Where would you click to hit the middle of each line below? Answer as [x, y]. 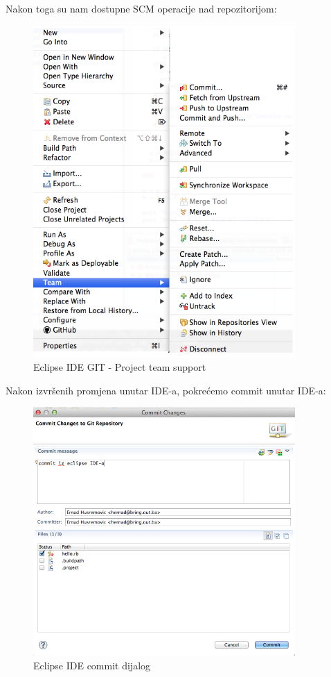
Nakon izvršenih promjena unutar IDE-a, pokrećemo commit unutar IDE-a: [166, 391]
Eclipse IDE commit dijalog [92, 665]
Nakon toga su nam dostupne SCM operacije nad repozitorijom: [141, 8]
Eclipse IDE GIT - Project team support [120, 367]
